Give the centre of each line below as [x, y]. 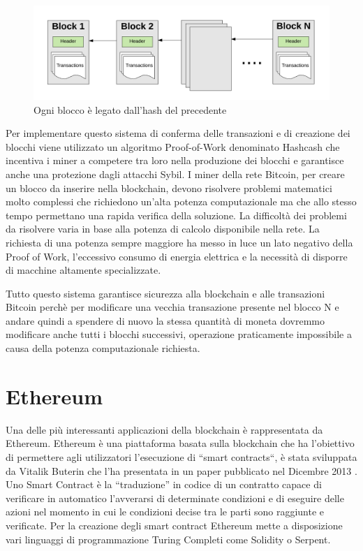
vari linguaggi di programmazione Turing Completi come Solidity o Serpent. [168, 539]
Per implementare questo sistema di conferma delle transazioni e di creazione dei [178, 133]
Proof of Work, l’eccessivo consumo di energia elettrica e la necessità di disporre [177, 256]
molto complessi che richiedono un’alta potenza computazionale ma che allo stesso [181, 201]
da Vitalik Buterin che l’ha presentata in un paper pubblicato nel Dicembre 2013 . [181, 470]
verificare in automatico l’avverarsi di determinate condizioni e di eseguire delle [175, 498]
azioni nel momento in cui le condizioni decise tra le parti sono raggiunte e [165, 512]
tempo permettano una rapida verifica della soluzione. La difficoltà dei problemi [176, 215]
